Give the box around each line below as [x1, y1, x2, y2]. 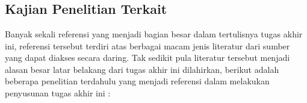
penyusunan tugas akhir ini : [5, 86, 111, 99]
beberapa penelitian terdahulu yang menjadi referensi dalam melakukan [5, 75, 270, 87]
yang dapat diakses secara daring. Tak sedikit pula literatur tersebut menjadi [5, 51, 290, 64]
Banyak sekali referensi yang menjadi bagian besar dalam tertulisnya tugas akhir [5, 28, 303, 40]
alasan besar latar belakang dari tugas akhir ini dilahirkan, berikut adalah [5, 63, 279, 75]
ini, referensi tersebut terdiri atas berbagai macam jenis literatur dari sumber [5, 39, 290, 52]
